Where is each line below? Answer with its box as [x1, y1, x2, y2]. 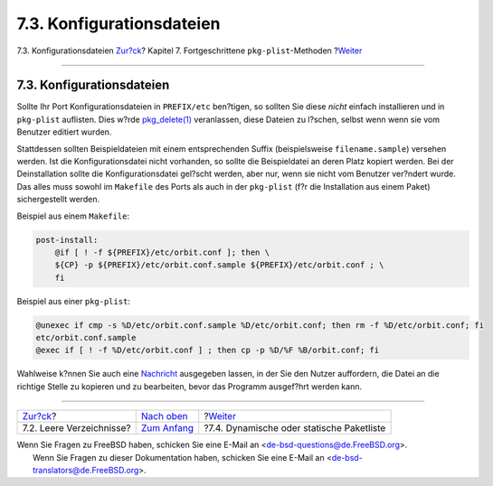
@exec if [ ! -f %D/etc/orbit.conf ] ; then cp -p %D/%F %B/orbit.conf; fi [35, 345, 380, 356]
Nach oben [140, 410, 189, 423]
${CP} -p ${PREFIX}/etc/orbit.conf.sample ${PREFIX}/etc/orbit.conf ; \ [54, 260, 384, 270]
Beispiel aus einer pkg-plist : [16, 295, 131, 306]
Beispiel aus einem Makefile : [16, 210, 130, 221]
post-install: [35, 235, 99, 245]
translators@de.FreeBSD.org [33, 465, 139, 476]
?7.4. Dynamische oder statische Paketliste [204, 422, 386, 435]
